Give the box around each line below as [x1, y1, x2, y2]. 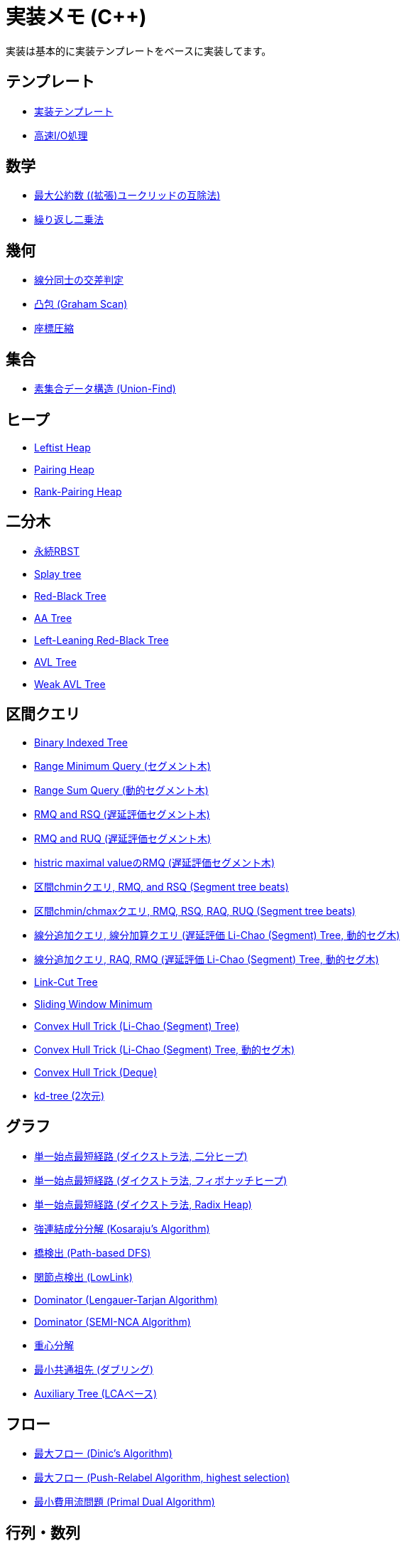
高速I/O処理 [34, 129, 88, 141]
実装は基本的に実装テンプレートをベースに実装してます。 [6, 44, 272, 57]
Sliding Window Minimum [34, 997, 153, 1010]
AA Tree [34, 611, 72, 624]
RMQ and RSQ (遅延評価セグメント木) [34, 807, 210, 820]
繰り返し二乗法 [34, 213, 104, 226]
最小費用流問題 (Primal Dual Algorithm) [34, 1496, 215, 1508]
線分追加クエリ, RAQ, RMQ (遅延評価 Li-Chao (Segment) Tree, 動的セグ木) [34, 952, 379, 965]
